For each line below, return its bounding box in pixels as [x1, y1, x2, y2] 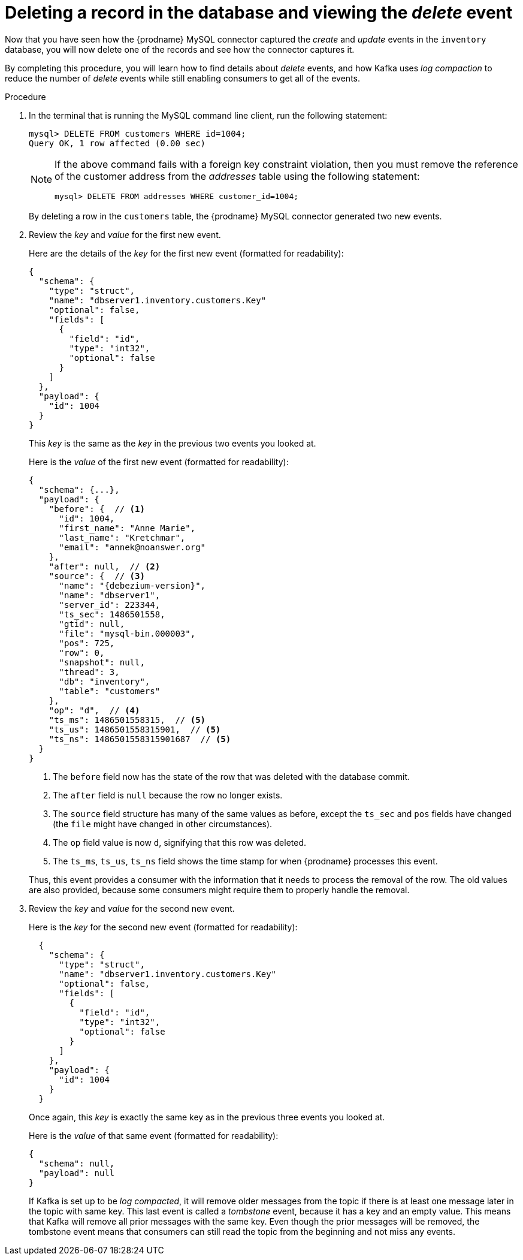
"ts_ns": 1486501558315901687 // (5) [49, 734, 231, 744]
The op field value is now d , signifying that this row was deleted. [53, 837, 307, 848]
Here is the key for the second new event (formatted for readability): [29, 921, 298, 932]
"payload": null [38, 1168, 115, 1178]
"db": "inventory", [59, 676, 150, 686]
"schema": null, [38, 1158, 115, 1168]
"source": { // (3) [49, 571, 145, 581]
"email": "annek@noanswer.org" [59, 542, 206, 552]
